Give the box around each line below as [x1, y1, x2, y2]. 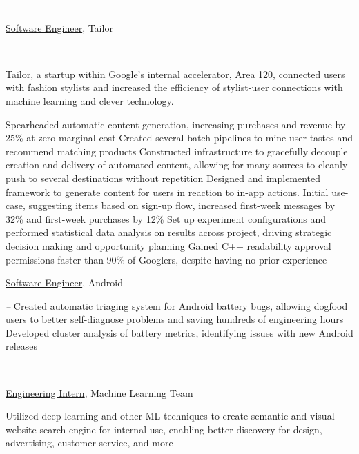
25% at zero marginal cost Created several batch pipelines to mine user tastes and [6, 130, 353, 145]
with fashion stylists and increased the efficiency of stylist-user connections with [6, 80, 343, 95]
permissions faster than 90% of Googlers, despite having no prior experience [6, 252, 327, 266]
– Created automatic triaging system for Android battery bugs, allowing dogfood [6, 298, 348, 313]
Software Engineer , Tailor [6, 20, 113, 34]
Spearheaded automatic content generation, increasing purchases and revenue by [6, 117, 346, 131]
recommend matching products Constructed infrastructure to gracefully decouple [6, 144, 348, 158]
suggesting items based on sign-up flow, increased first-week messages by [28, 198, 336, 213]
